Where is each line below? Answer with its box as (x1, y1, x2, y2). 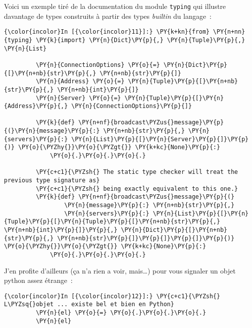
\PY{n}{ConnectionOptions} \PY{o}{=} (36, 61, 160, 68)
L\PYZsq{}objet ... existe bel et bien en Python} (4, 301, 174, 308)
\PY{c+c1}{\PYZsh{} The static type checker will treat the (36, 168, 238, 176)
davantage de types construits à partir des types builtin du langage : (4, 10, 212, 21)
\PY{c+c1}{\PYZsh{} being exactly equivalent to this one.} (36, 185, 238, 192)
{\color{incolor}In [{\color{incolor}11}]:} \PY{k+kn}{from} (4, 28, 210, 36)
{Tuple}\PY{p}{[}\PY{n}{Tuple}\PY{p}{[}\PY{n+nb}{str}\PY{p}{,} (4, 218, 220, 225)
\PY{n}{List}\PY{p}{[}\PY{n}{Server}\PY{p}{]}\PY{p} (71, 135, 249, 143)
